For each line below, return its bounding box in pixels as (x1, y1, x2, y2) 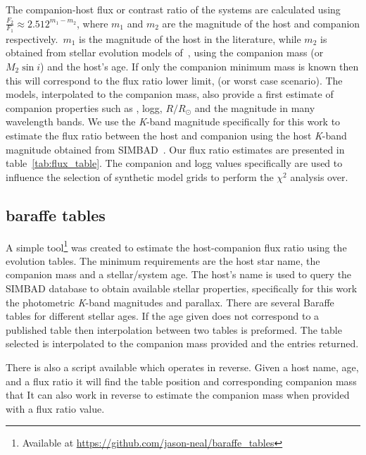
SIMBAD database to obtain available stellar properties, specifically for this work (6, 281, 358, 295)
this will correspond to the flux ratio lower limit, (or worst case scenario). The (6, 73, 343, 87)
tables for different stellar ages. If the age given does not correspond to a (6, 308, 320, 323)
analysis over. (290, 169, 348, 184)
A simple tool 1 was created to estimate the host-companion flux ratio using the (6, 237, 347, 254)
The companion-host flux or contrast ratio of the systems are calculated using (6, 2, 341, 16)
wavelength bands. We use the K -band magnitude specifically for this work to (6, 114, 341, 129)
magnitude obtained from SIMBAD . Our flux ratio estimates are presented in (6, 142, 345, 156)
